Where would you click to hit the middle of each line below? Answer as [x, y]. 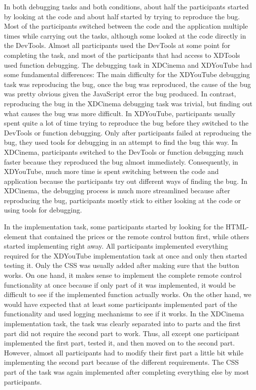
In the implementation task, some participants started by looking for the [114, 227]
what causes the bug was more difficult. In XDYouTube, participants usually [120, 113]
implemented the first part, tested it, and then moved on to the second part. [119, 343]
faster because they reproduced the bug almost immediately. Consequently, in [121, 161]
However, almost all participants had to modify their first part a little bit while [124, 352]
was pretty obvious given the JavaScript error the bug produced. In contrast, [120, 94]
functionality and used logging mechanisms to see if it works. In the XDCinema [124, 314]
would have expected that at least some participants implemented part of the [121, 304]
